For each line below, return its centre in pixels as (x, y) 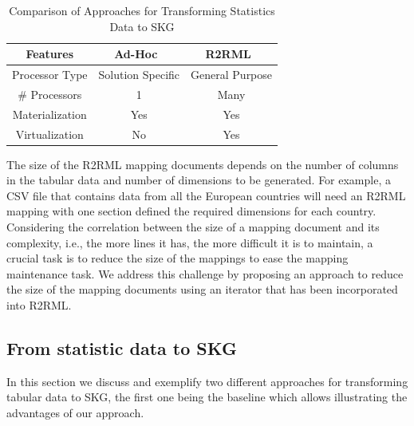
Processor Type (50, 75)
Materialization (49, 114)
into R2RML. (39, 305)
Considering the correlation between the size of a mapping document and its (193, 227)
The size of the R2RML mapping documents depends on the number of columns (203, 164)
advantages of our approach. (75, 412)
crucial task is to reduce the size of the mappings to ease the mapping (177, 258)
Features (50, 54)
